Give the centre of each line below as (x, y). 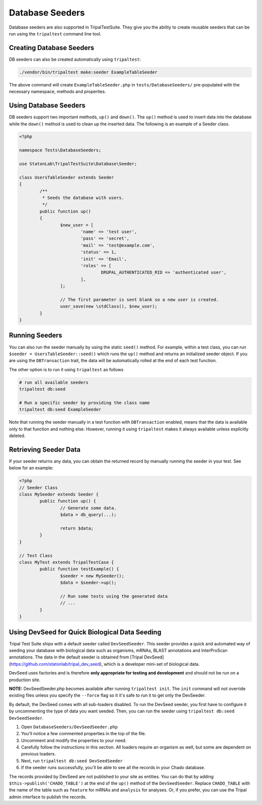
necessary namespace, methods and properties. (57, 92)
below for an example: (31, 468)
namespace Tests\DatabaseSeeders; (60, 150)
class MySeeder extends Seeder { (59, 494)
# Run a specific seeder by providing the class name (84, 402)
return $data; (77, 528)
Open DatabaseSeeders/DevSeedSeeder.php (69, 727)
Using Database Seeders (47, 106)
